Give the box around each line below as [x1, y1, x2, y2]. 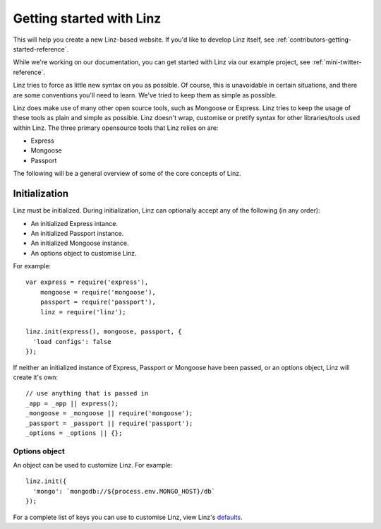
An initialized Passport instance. [30, 229, 124, 237]
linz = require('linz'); [40, 308, 126, 316]
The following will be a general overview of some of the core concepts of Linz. [13, 170, 241, 178]
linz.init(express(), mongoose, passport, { [25, 328, 183, 335]
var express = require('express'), [25, 278, 149, 286]
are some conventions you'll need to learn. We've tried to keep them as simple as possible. [13, 90, 277, 99]
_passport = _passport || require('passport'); [25, 419, 193, 427]
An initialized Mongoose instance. [30, 239, 129, 247]
